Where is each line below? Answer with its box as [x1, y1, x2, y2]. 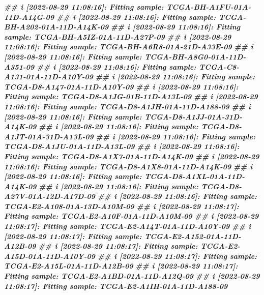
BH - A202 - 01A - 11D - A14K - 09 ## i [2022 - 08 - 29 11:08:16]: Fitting [4, 21, 241, 32]
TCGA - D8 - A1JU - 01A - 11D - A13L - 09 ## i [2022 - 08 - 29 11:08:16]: [4, 141, 240, 152]
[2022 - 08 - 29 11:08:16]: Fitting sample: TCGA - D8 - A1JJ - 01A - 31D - [4, 111, 243, 122]
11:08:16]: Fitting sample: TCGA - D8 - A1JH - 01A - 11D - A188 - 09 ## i [4, 101, 251, 111]
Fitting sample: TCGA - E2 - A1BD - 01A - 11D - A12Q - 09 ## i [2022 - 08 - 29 [4, 271, 260, 281]
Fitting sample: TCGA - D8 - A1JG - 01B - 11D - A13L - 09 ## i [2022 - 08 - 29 [4, 91, 258, 102]
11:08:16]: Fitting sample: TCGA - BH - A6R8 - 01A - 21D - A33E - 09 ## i [4, 41, 253, 52]
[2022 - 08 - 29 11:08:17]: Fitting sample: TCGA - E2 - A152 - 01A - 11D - [4, 230, 241, 241]
